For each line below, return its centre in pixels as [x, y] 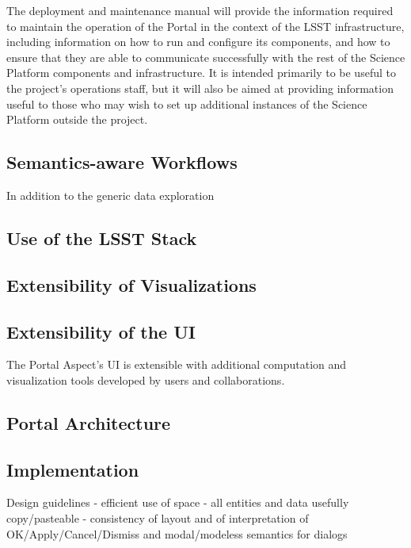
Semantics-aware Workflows [122, 162]
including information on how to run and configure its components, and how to [198, 42]
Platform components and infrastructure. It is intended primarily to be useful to [201, 73]
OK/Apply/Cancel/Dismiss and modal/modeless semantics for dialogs [177, 533]
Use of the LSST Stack [102, 238]
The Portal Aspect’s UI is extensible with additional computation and [177, 364]
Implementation [73, 469]
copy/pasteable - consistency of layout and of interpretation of [158, 518]
